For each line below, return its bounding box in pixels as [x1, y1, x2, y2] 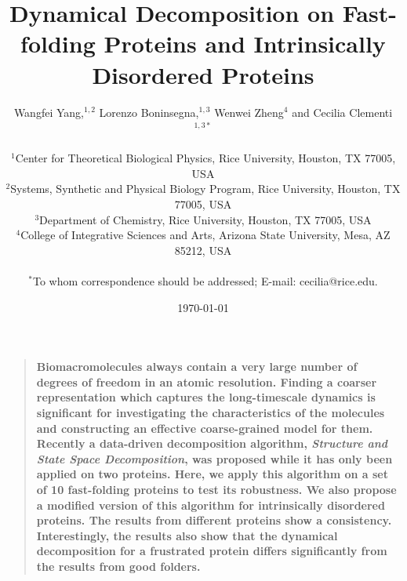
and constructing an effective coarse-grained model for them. [36, 419, 373, 436]
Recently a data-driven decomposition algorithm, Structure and [36, 435, 388, 452]
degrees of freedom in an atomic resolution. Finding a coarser [36, 373, 377, 390]
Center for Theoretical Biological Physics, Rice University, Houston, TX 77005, [15, 150, 396, 166]
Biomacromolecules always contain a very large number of [36, 358, 358, 375]
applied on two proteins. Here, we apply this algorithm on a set [36, 466, 388, 482]
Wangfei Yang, [13, 103, 84, 120]
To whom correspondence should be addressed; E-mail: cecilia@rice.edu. [32, 273, 378, 289]
